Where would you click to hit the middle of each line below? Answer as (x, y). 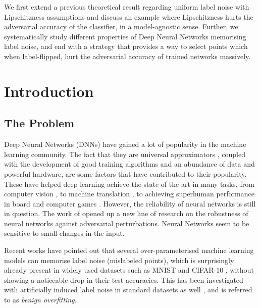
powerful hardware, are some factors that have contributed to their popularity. (125, 173)
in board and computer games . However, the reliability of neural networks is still (130, 203)
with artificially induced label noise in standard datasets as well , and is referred (128, 290)
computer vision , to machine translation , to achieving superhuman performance (129, 194)
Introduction (49, 91)
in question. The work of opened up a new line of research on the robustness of (126, 213)
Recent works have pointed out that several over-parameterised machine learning (129, 250)
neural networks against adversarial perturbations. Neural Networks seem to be (127, 223)
